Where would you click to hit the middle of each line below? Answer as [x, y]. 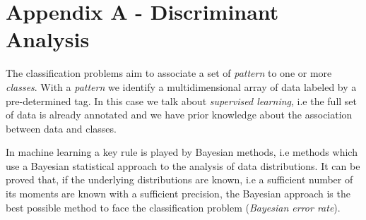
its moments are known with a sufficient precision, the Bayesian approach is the [178, 194]
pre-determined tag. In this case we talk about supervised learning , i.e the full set [182, 100]
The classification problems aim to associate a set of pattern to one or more [169, 73]
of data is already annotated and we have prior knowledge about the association [179, 115]
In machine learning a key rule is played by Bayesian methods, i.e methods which [182, 152]
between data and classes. [61, 128]
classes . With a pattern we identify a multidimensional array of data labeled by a [181, 86]
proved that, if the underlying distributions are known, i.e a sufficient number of [179, 179]
